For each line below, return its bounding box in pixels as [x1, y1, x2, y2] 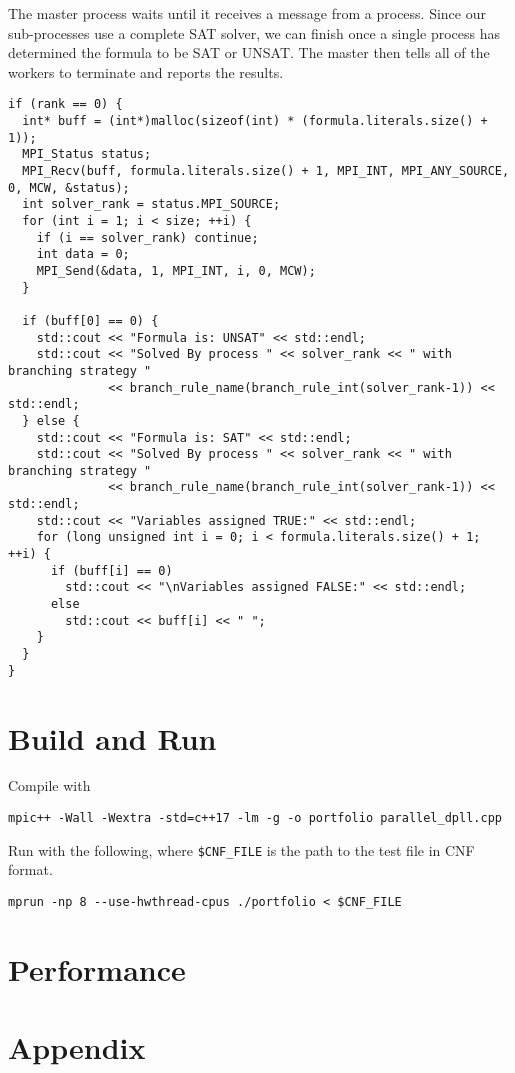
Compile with [8, 775, 91, 796]
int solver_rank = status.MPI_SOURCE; [22, 197, 281, 212]
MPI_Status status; [22, 147, 152, 162]
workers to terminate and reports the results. [8, 61, 284, 82]
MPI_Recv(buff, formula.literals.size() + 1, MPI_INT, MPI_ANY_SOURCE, [22, 164, 510, 178]
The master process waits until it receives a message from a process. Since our [8, 3, 486, 23]
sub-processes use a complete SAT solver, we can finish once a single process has [8, 22, 501, 43]
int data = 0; [36, 247, 130, 262]
